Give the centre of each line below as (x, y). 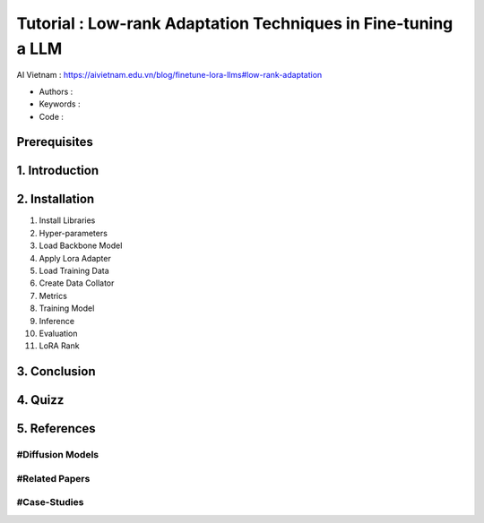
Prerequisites (55, 142)
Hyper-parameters (73, 233)
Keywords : (60, 104)
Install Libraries (67, 220)
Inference (57, 321)
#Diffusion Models (58, 455)
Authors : (56, 91)
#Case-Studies (50, 502)
